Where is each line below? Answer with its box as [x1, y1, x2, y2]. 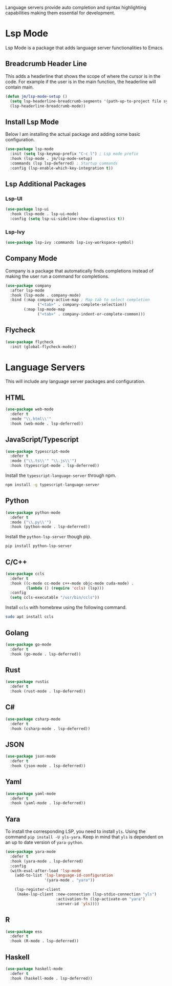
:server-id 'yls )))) [55, 901, 100, 906]
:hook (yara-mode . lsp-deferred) [10, 858, 83, 864]
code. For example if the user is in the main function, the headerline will [5, 78, 156, 85]
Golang [5, 628, 29, 637]
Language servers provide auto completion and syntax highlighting [5, 5, 147, 10]
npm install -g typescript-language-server [5, 482, 100, 488]
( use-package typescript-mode [5, 449, 70, 454]
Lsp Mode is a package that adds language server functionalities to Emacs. [5, 45, 164, 51]
